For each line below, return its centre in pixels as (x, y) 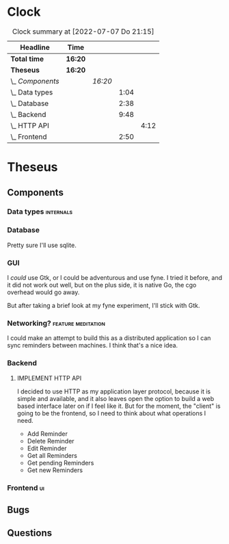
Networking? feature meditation (56, 323)
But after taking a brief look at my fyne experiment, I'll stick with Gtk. (104, 306)
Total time (27, 59)
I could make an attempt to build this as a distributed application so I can (109, 338)
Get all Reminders (52, 455)
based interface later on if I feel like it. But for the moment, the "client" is (119, 406)
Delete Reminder (51, 441)
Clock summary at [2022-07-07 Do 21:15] (83, 31)
